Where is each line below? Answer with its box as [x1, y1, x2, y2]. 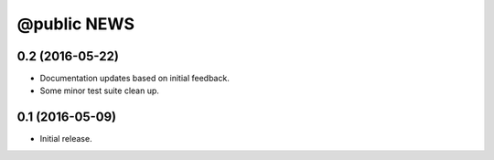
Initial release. [39, 133, 92, 144]
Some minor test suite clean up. [39, 85, 160, 96]
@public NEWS [16, 14, 135, 34]
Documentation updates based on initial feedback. [39, 73, 231, 84]
